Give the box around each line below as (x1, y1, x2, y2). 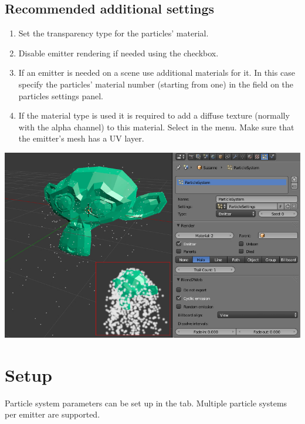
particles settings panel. (18, 89, 103, 102)
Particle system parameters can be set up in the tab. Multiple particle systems (5, 396, 287, 409)
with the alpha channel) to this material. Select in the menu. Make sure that (18, 120, 294, 133)
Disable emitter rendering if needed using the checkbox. (18, 46, 219, 59)
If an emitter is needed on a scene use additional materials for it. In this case (18, 66, 295, 79)
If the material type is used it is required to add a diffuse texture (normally (18, 109, 290, 122)
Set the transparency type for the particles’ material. (18, 27, 209, 39)
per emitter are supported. (5, 408, 100, 420)
